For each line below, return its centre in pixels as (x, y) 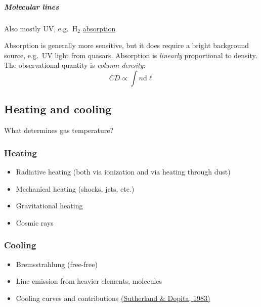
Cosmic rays (35, 222)
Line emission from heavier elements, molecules (89, 281)
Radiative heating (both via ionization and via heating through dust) (123, 171)
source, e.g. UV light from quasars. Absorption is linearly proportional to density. (131, 55)
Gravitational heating (49, 206)
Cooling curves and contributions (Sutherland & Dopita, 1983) (113, 298)
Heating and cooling (58, 109)
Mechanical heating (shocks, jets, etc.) (75, 188)
